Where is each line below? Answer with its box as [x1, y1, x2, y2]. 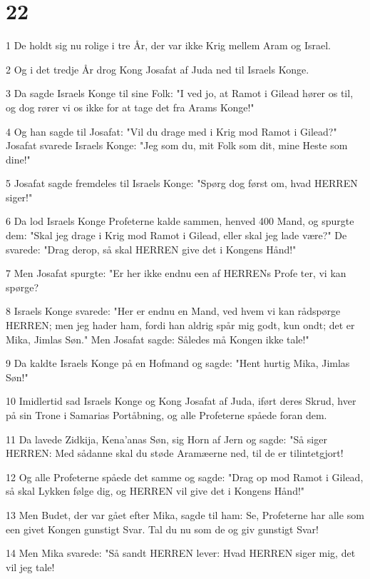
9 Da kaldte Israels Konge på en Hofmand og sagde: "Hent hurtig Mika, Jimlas [6, 356, 350, 371]
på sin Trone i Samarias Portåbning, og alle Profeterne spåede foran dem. [6, 408, 327, 422]
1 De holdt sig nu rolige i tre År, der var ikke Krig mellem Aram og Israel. [6, 38, 332, 53]
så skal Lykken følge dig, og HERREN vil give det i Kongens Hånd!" [6, 483, 305, 498]
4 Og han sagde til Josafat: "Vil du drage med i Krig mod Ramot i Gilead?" [6, 124, 337, 139]
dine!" [6, 151, 31, 166]
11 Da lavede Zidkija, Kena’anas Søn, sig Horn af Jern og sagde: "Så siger [6, 431, 327, 446]
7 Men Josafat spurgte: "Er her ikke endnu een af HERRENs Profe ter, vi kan [6, 266, 346, 281]
